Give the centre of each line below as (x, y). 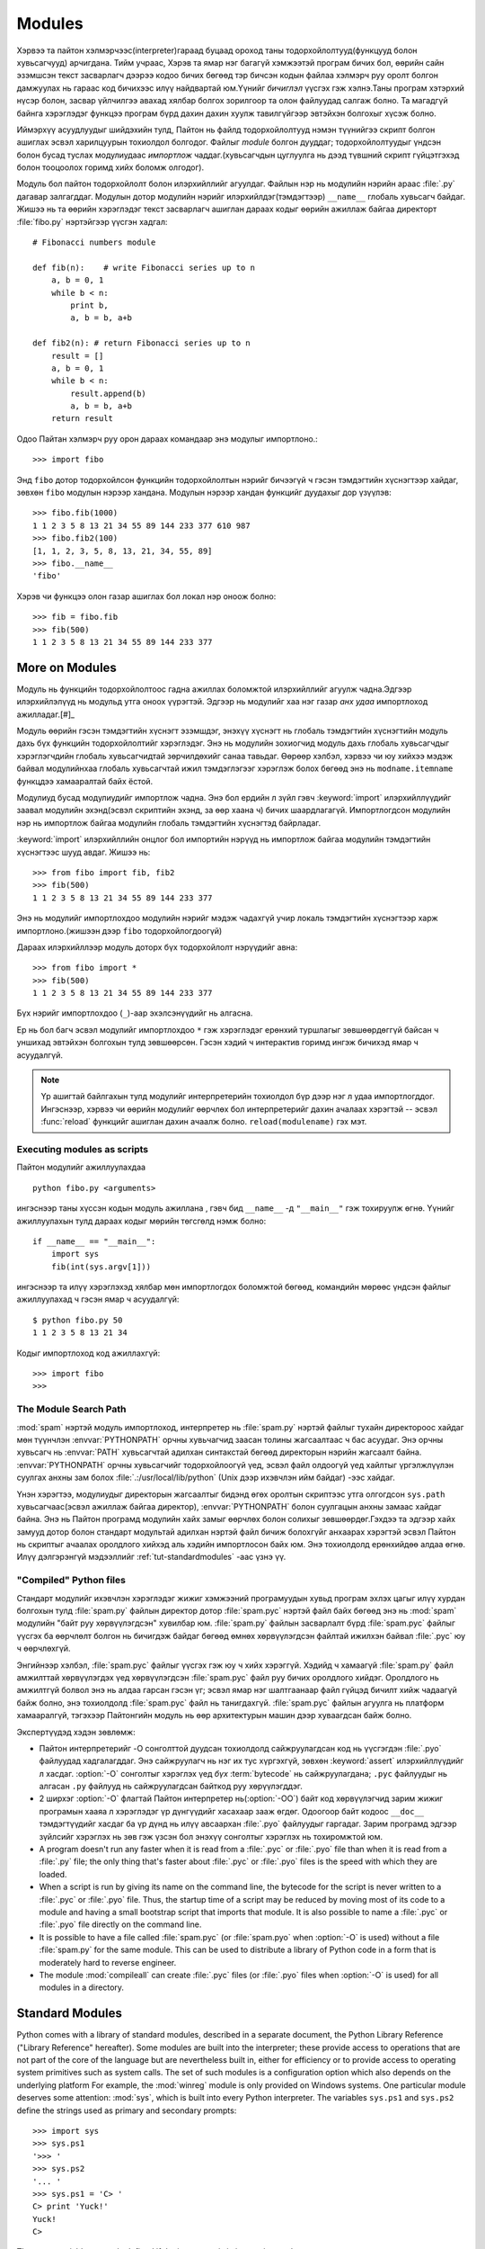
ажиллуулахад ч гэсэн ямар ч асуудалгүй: (98, 1299)
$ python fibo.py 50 (78, 1320)
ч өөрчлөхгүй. (44, 1649)
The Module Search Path (71, 1410)
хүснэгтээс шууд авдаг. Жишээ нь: (84, 852)
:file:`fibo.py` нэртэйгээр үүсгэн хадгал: (92, 221)
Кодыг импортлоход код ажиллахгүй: (88, 1353)
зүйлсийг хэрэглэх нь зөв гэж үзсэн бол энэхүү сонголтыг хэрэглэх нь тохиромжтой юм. (211, 1836)
